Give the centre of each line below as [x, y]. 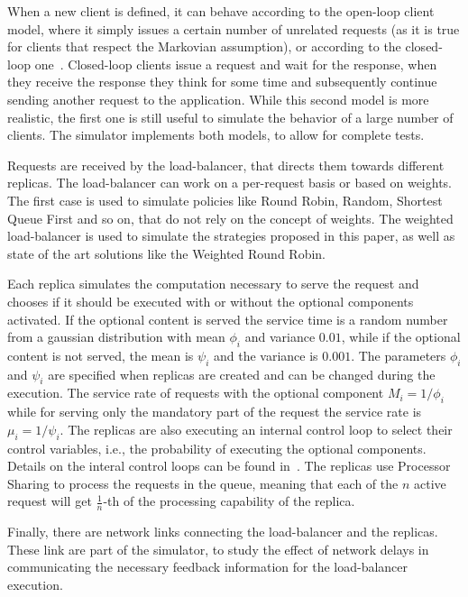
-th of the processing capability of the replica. [229, 501]
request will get [50, 501]
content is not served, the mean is [101, 355]
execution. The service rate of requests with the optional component [196, 393]
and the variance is [266, 355]
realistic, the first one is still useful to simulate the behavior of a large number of [230, 117]
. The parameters [399, 355]
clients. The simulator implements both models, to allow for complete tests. [216, 135]
